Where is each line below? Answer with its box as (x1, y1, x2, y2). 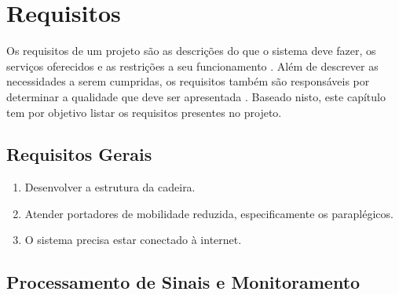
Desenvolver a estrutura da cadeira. (24, 179, 196, 195)
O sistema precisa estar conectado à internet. (24, 231, 242, 248)
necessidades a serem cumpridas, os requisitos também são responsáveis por (6, 73, 370, 89)
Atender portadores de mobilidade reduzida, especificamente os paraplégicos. (24, 205, 394, 221)
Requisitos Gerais (6, 142, 152, 166)
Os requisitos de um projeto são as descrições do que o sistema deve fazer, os (6, 42, 376, 59)
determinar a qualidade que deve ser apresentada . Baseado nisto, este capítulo (6, 88, 386, 104)
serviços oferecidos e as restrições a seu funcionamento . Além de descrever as (6, 57, 379, 74)
